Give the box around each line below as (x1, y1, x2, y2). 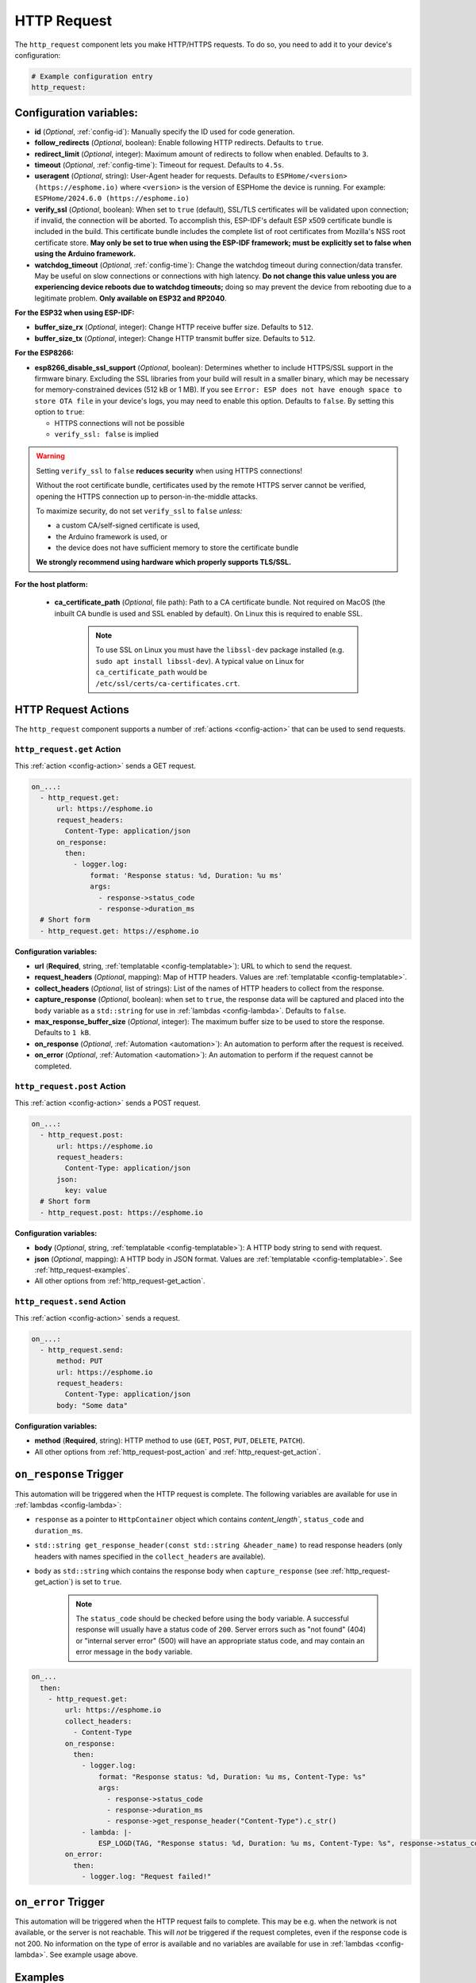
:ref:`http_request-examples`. (34, 1265, 130, 1275)
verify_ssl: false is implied (54, 429, 159, 439)
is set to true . (75, 1577, 122, 1586)
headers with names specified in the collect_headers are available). (34, 1551, 266, 1561)
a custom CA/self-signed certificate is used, (56, 520, 200, 531)
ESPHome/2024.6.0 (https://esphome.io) (34, 194, 190, 203)
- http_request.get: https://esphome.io (40, 926, 199, 935)
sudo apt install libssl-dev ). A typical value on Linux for (95, 656, 305, 665)
